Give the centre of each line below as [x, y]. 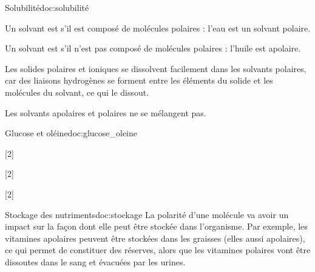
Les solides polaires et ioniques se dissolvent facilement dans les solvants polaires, [156, 68]
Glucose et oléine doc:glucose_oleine [71, 133]
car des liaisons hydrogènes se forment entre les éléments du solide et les [139, 80]
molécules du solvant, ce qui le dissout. [77, 92]
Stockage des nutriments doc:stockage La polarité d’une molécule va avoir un [147, 214]
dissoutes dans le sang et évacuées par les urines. [95, 261]
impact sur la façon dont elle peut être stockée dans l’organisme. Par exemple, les [156, 226]
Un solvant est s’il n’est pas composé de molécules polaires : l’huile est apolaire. [153, 48]
